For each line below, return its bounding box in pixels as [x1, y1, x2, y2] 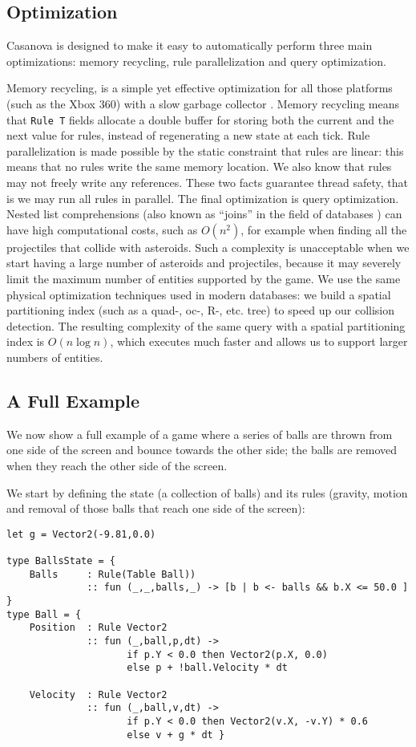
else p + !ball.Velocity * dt [127, 662, 288, 674]
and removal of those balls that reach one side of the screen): [6, 500, 305, 517]
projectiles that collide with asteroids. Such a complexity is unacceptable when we [6, 238, 410, 255]
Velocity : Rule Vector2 [29, 688, 168, 700]
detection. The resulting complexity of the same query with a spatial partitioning [6, 317, 406, 334]
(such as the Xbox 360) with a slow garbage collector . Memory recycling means [6, 95, 400, 112]
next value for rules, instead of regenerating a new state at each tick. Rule [6, 127, 370, 144]
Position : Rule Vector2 [29, 622, 168, 634]
